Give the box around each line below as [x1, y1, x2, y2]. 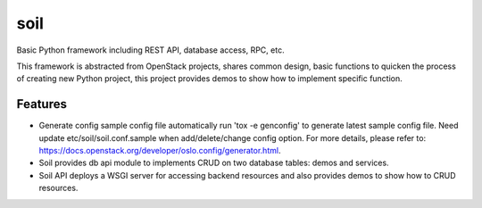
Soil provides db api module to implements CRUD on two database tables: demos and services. [38, 157, 389, 169]
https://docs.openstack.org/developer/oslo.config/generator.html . [38, 146, 281, 156]
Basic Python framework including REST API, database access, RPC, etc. [16, 45, 285, 55]
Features [16, 96, 67, 112]
